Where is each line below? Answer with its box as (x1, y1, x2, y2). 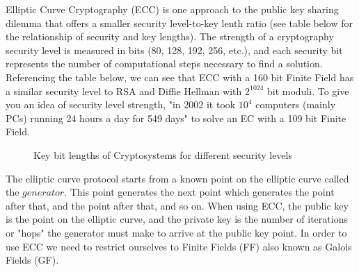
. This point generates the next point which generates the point (64, 185, 335, 199)
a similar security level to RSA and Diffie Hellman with (6, 83, 242, 98)
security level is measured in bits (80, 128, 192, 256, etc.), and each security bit (6, 42, 343, 57)
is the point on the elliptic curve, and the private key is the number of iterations (6, 212, 348, 226)
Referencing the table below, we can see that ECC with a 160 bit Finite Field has (6, 69, 354, 84)
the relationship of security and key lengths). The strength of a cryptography (6, 29, 334, 44)
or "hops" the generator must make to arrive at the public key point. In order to (6, 225, 347, 239)
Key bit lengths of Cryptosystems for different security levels (33, 147, 292, 162)
